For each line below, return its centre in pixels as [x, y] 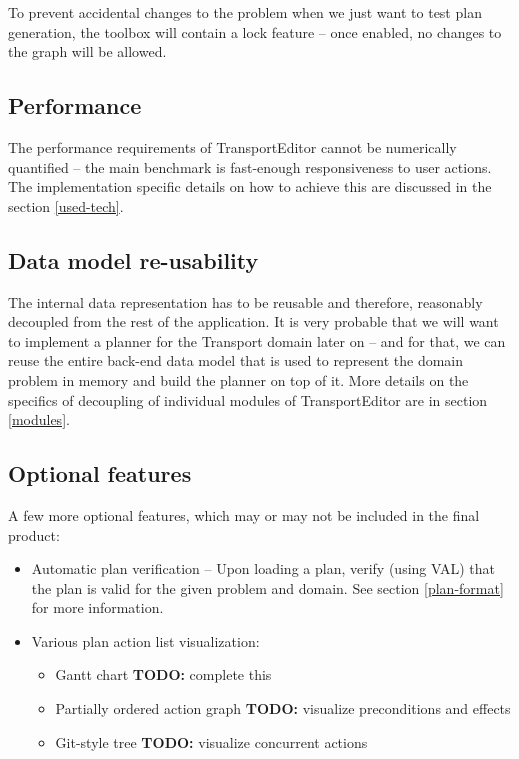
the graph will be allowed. [87, 51]
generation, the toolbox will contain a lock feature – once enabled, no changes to [255, 31]
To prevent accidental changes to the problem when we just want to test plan [245, 12]
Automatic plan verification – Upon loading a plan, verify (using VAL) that [263, 568]
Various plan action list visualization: [145, 640]
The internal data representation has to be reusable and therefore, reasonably [245, 301]
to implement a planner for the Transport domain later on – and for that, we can [257, 340]
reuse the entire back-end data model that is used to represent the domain [236, 360]
